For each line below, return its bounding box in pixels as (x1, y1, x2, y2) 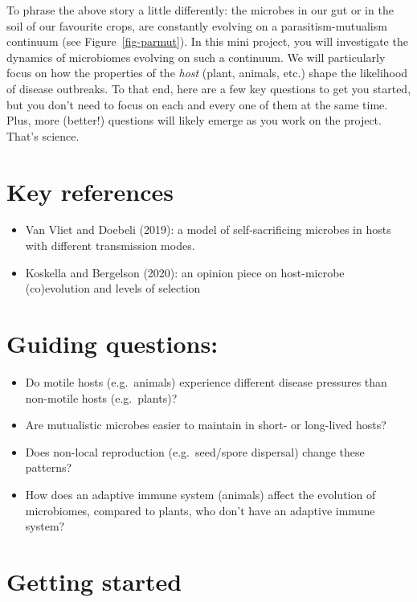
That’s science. (6, 127, 80, 144)
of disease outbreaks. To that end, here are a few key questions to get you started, (6, 80, 411, 96)
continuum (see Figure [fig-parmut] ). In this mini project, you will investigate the (6, 33, 408, 50)
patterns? (25, 459, 72, 476)
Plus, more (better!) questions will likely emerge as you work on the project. (6, 112, 382, 129)
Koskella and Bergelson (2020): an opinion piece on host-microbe (25, 264, 345, 281)
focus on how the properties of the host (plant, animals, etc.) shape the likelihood (6, 64, 408, 81)
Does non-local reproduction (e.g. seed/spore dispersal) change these (25, 443, 365, 460)
